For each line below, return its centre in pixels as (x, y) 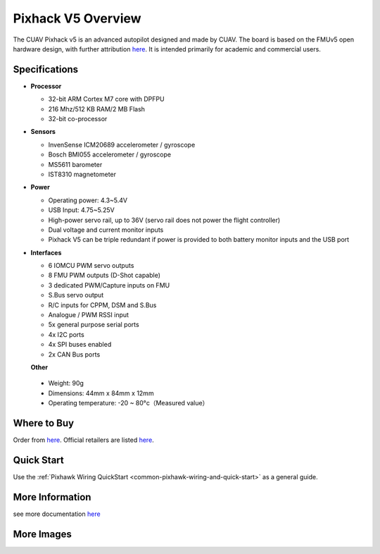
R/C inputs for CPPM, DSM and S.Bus (102, 305)
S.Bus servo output (76, 295)
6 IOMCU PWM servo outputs (91, 266)
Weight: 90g (66, 383)
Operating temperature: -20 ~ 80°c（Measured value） (128, 403)
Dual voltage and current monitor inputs (106, 230)
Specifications (46, 69)
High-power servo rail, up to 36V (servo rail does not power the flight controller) (164, 220)
